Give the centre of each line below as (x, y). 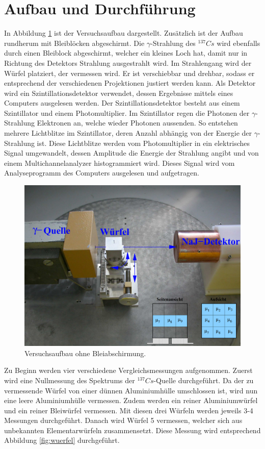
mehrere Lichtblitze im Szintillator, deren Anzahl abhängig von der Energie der (128, 133)
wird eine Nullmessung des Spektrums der (70, 380)
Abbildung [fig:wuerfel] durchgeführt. (62, 440)
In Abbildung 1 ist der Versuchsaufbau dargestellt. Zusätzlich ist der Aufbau (124, 33)
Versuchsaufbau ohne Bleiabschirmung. (85, 353)
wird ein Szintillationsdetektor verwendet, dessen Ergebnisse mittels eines (119, 93)
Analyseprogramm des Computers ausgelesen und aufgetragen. (102, 173)
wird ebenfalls (238, 43)
